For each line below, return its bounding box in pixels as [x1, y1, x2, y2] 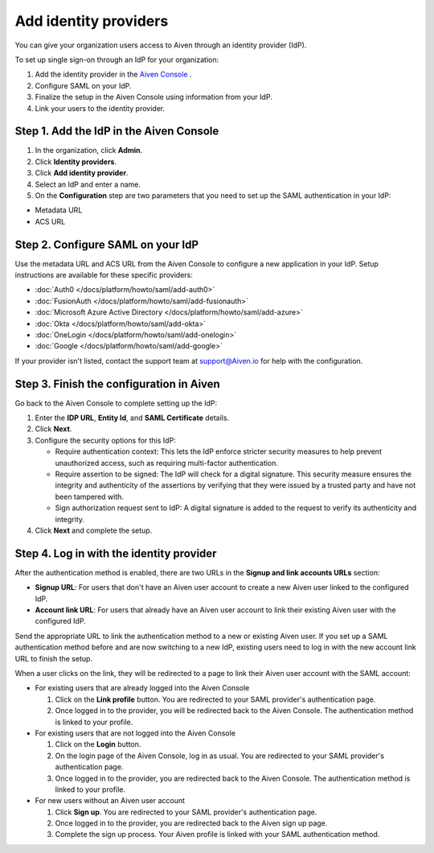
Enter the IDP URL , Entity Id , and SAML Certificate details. [35, 413, 229, 422]
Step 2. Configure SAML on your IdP [14, 237, 199, 251]
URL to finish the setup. [14, 653, 92, 663]
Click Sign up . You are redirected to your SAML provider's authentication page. [55, 807, 317, 817]
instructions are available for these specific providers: [14, 270, 193, 280]
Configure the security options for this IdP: [35, 435, 176, 445]
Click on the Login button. [55, 740, 141, 749]
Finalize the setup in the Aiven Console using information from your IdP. [35, 93, 272, 102]
